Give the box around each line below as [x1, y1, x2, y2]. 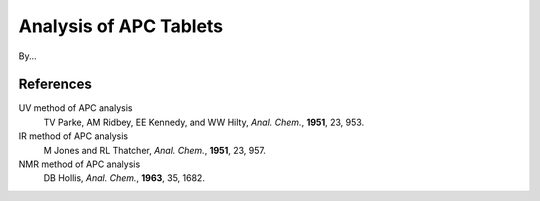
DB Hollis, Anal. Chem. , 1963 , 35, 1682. [43, 172, 205, 184]
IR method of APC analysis [18, 130, 129, 142]
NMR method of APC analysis [18, 158, 141, 170]
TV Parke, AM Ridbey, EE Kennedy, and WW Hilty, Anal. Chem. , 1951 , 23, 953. [43, 116, 365, 128]
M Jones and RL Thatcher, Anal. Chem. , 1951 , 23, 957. [43, 144, 267, 156]
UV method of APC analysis [18, 102, 133, 114]
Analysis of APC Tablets [18, 15, 224, 37]
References [18, 76, 92, 93]
